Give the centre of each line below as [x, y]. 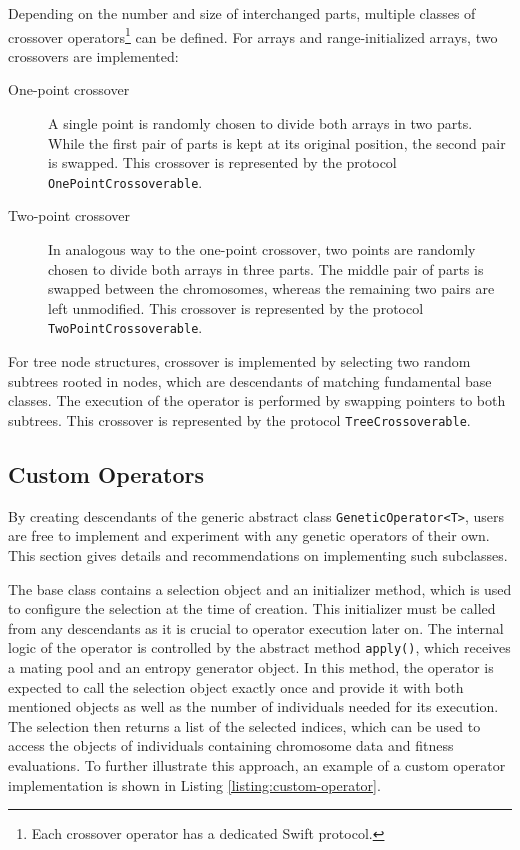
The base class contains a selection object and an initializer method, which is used [260, 588]
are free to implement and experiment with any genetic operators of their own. [249, 535]
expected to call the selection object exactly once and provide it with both [236, 686]
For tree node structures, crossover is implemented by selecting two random [239, 361]
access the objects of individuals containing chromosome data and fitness [231, 745]
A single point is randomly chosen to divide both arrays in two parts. [260, 123]
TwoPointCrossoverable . [125, 327]
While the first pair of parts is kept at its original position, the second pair [277, 142]
